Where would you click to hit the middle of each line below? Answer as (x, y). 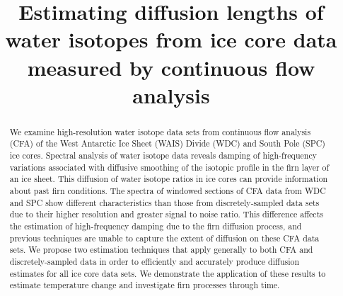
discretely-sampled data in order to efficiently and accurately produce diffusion (155, 261)
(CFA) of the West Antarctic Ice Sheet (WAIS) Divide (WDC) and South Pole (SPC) (167, 143)
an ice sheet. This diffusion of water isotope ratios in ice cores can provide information (169, 179)
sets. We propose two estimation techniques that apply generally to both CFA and (161, 250)
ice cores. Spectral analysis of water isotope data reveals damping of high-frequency (163, 155)
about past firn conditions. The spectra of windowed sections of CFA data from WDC (168, 191)
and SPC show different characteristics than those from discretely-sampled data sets (164, 202)
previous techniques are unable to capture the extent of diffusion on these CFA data (164, 238)
